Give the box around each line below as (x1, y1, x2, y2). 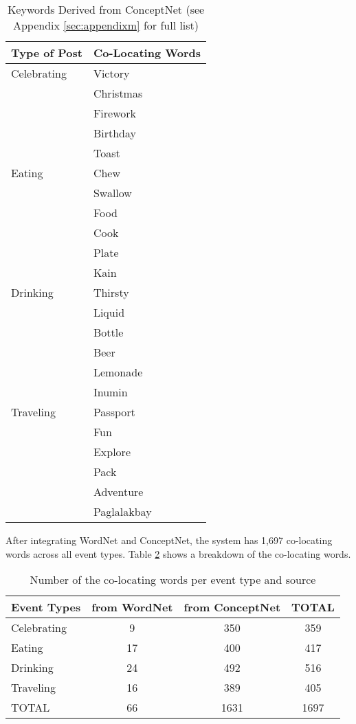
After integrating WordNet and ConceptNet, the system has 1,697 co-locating (5, 533, 333, 547)
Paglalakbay (93, 504, 152, 519)
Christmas (93, 85, 143, 101)
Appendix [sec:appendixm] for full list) (12, 17, 199, 33)
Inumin (93, 384, 128, 400)
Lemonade (93, 364, 143, 380)
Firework (93, 105, 137, 121)
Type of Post (11, 45, 82, 60)
